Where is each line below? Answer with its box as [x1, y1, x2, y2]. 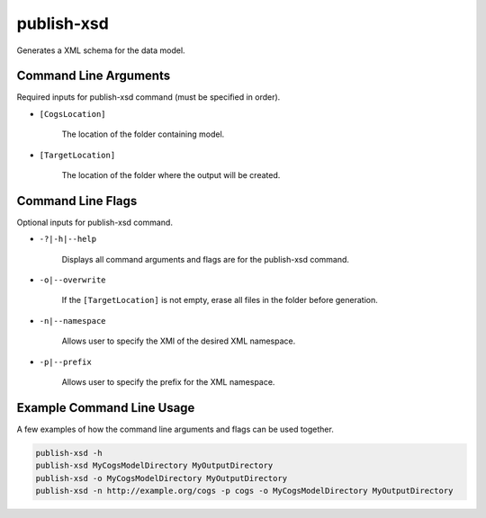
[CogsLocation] [39, 109, 107, 119]
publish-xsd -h [35, 448, 103, 458]
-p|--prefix [39, 356, 92, 367]
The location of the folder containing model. [61, 129, 225, 139]
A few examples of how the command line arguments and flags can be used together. [16, 424, 335, 434]
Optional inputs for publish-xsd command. [16, 217, 173, 228]
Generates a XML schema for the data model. [16, 45, 185, 56]
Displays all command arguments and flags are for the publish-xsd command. [61, 254, 350, 264]
